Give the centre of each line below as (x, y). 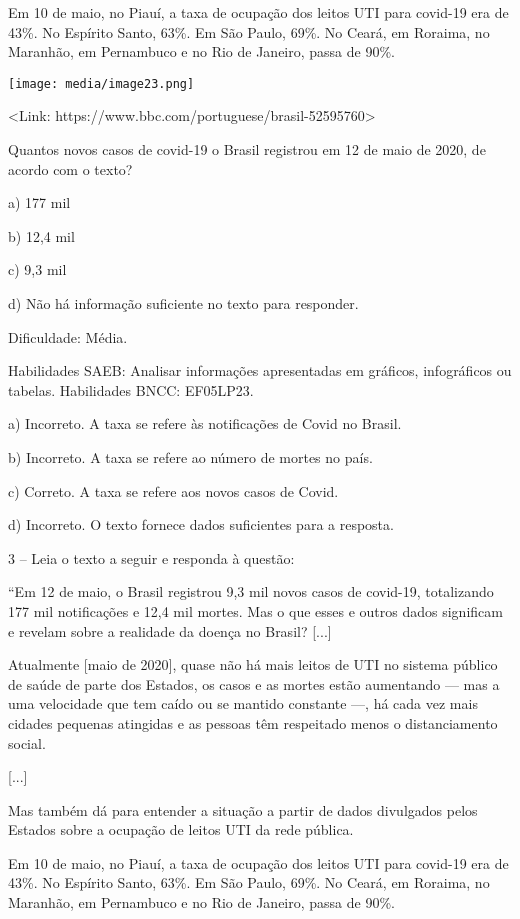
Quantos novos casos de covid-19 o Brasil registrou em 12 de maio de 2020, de (247, 149)
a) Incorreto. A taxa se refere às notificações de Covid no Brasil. (205, 423)
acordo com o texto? (70, 168)
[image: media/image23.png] (101, 83)
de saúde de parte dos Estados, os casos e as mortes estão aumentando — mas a (254, 683)
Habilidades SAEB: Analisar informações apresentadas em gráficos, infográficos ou (260, 370)
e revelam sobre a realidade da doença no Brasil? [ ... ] (170, 630)
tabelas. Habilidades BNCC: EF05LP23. (131, 389)
